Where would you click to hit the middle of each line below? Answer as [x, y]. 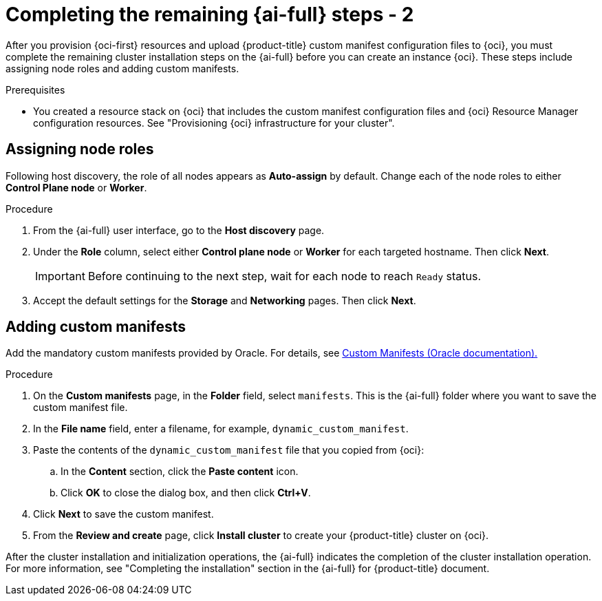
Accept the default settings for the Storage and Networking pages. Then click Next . [225, 300]
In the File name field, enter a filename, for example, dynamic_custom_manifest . [221, 429]
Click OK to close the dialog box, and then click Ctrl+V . [186, 493]
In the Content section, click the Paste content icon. [180, 472]
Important [60, 276]
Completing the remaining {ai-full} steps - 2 [210, 14]
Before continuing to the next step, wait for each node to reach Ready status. [284, 276]
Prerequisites [35, 89]
